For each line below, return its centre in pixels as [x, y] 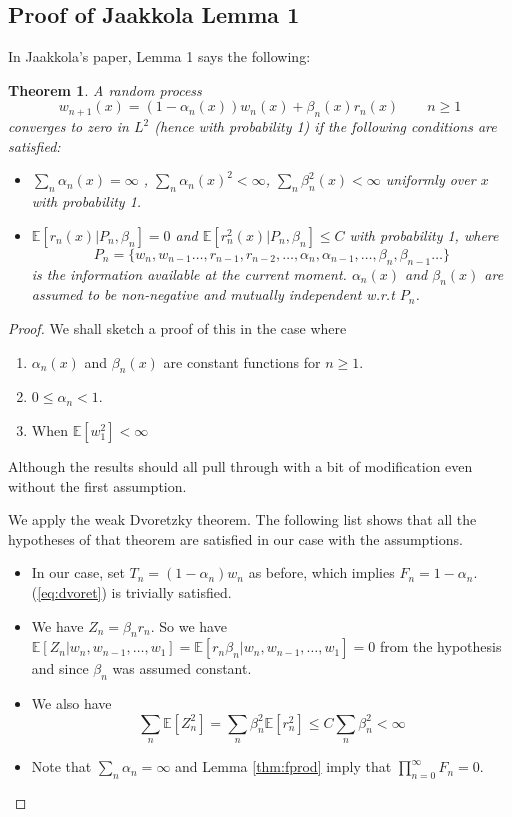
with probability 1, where [424, 234]
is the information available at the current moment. [189, 273]
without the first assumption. [97, 485]
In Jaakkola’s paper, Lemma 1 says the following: [159, 56]
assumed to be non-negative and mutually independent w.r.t [213, 294]
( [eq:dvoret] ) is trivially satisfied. [131, 591]
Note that [61, 766]
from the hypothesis [440, 646]
